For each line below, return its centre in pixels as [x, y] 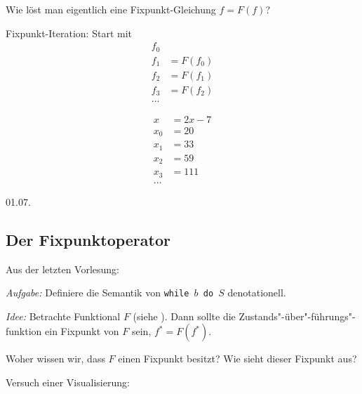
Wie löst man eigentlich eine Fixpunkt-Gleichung [111, 9]
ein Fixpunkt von [82, 331]
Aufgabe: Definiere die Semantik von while [98, 293]
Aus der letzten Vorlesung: [63, 269]
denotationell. [257, 293]
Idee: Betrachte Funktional [63, 316]
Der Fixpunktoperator [88, 239]
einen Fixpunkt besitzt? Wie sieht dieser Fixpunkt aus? [237, 359]
